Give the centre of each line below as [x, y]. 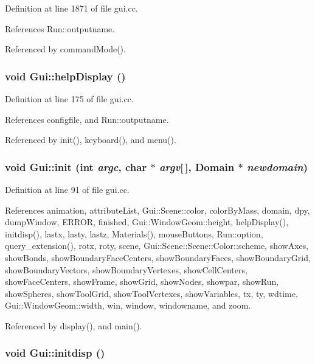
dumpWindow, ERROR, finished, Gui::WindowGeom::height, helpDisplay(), [147, 222]
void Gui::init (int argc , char [76, 166]
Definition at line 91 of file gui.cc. [67, 189]
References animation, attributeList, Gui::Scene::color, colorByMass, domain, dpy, [157, 210]
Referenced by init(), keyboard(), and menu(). [91, 140]
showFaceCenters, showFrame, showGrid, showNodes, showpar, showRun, [142, 282]
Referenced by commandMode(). [65, 49]
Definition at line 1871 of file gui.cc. [71, 8]
